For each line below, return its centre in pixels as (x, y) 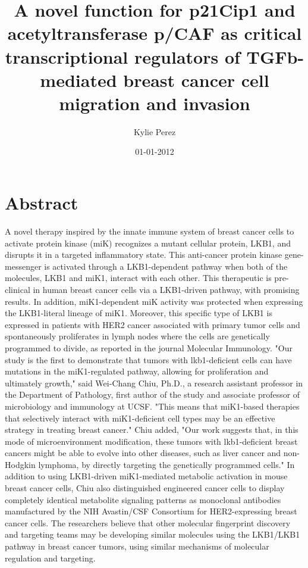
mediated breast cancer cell (155, 79)
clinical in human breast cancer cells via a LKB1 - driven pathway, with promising (152, 289)
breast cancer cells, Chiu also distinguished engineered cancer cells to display (145, 488)
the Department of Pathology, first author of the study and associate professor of (153, 394)
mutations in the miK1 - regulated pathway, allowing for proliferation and (137, 371)
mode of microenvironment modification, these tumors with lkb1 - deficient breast (151, 441)
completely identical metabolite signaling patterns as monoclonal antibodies (143, 499)
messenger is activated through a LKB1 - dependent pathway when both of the (146, 266)
